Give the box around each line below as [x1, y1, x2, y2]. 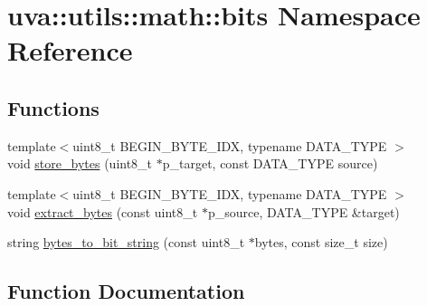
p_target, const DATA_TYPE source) [162, 154, 378, 173]
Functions [7, 93, 100, 121]
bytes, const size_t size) [254, 233, 388, 252]
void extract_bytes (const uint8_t [7, 202, 198, 221]
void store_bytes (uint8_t [7, 154, 153, 173]
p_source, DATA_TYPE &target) [207, 202, 400, 221]
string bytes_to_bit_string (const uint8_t [7, 233, 245, 252]
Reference [7, 32, 133, 69]
